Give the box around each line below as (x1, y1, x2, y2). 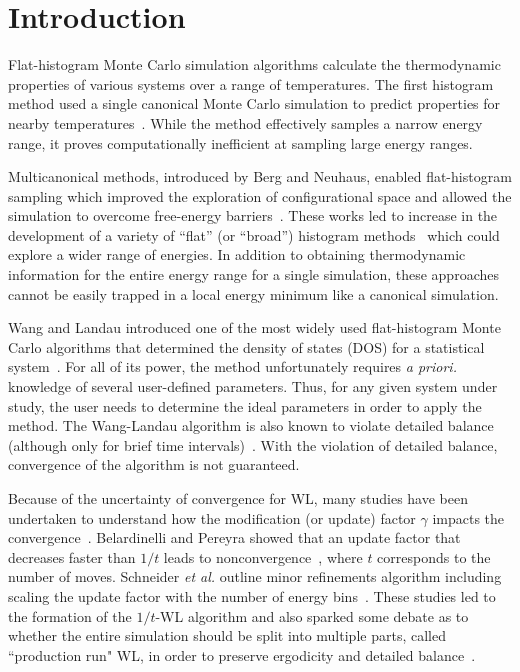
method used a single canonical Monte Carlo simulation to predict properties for (8, 93, 501, 114)
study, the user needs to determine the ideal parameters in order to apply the (8, 395, 482, 416)
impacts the (432, 507, 505, 528)
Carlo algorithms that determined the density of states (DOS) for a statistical (8, 336, 485, 357)
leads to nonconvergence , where (163, 546, 363, 567)
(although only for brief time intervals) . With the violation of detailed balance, (8, 434, 498, 455)
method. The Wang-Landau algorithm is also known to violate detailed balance (8, 415, 494, 436)
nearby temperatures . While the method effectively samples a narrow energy (8, 112, 483, 133)
